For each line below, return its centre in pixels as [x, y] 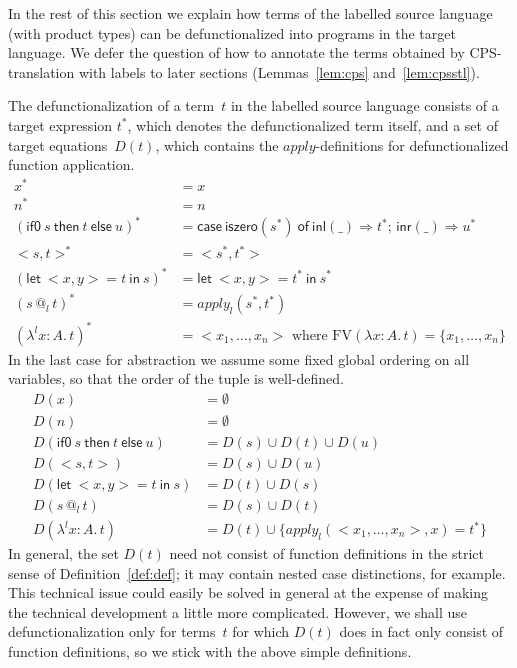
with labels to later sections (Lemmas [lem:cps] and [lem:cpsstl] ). [279, 71]
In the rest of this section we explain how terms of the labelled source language [250, 13]
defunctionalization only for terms [112, 631]
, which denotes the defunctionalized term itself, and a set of [312, 124]
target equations [58, 144]
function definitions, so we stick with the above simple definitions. [210, 651]
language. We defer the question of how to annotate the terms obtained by [236, 52]
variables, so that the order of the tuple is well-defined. [176, 378]
